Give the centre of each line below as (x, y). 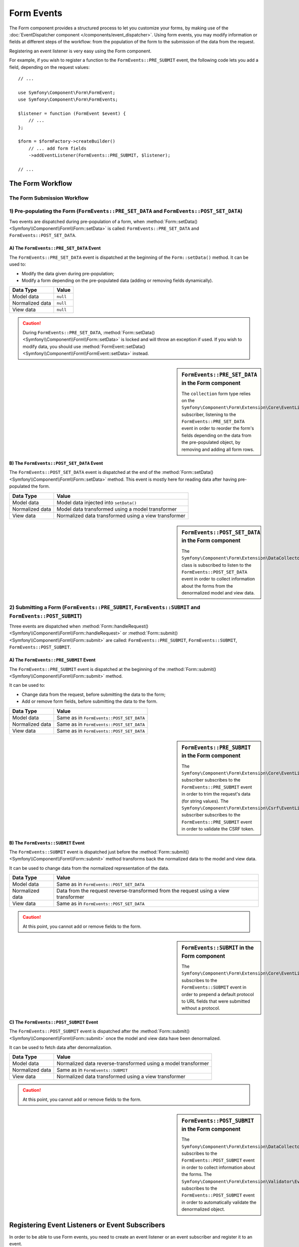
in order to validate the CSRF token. (218, 829)
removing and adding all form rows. (218, 449)
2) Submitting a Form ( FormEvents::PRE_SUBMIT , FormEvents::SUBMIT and (105, 608)
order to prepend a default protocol (218, 994)
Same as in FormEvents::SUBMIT (92, 1070)
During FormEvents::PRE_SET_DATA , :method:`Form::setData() (89, 332)
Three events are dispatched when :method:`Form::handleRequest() (79, 626)
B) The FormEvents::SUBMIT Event (47, 842)
